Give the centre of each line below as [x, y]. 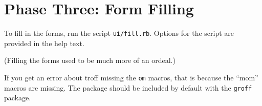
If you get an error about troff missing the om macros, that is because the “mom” [131, 77]
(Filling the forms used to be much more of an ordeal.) [90, 60]
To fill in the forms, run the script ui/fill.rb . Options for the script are [119, 33]
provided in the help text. [44, 43]
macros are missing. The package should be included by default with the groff [128, 87]
